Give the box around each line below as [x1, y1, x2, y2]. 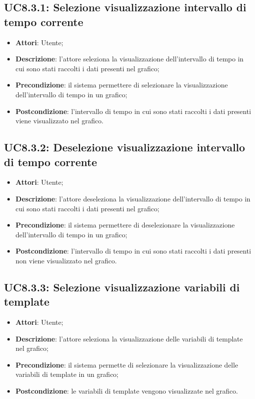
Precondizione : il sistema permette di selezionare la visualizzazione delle [15, 359, 238, 370]
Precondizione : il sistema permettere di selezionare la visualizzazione [15, 80, 228, 90]
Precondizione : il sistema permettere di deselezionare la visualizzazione [15, 220, 235, 230]
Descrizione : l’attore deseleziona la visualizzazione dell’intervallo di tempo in [15, 193, 251, 203]
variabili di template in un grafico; [15, 369, 119, 379]
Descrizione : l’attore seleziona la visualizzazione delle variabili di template [15, 333, 243, 343]
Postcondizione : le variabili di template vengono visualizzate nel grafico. [15, 386, 238, 396]
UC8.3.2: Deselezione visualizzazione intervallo [4, 140, 245, 155]
